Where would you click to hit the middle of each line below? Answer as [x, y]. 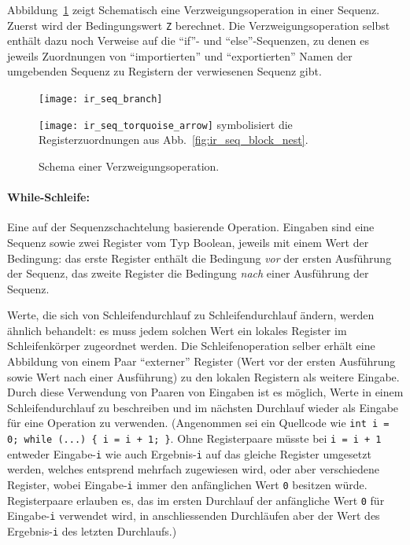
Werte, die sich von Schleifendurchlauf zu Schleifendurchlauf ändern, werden [191, 315]
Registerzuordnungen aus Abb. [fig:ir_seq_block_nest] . [174, 140]
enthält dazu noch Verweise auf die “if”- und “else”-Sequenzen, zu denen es [188, 41]
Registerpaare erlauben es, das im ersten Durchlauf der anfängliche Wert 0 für [196, 500]
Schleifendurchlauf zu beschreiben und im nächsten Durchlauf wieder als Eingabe [203, 407]
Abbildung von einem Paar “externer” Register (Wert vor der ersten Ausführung [201, 361]
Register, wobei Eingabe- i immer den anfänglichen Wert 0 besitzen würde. [187, 485]
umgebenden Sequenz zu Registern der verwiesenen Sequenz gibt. [164, 71]
